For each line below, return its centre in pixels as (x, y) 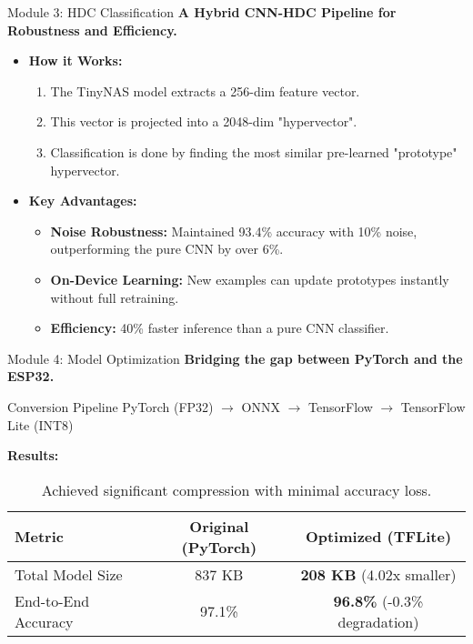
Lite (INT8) (40, 424)
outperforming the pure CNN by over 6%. (167, 249)
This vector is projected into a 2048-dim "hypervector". (204, 121)
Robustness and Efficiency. (92, 30)
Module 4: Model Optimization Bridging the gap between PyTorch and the (235, 358)
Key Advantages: (83, 201)
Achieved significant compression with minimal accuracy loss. (236, 489)
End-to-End (52, 600)
